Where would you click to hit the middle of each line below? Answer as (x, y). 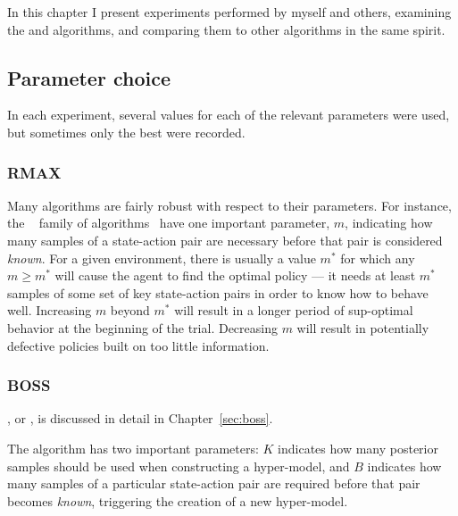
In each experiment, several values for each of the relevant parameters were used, (229, 115)
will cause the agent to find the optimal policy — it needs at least (235, 275)
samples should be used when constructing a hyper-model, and (179, 466)
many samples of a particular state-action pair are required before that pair (214, 483)
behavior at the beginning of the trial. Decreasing (142, 327)
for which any (378, 258)
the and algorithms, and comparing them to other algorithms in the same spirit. (226, 29)
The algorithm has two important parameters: (133, 448)
